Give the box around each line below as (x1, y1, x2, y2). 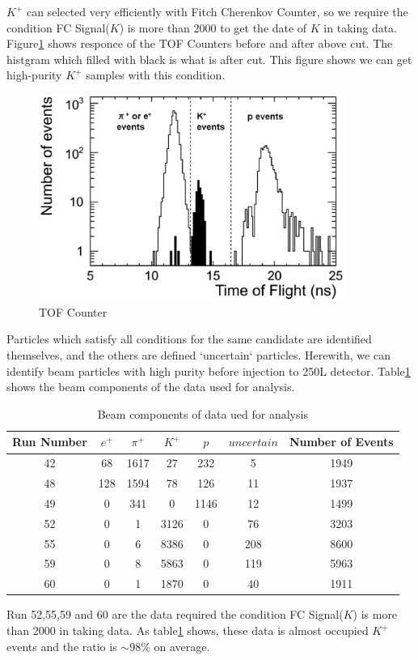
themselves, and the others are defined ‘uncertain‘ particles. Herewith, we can (6, 347, 391, 364)
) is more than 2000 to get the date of (119, 19, 307, 36)
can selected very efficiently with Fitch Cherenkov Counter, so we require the (26, 3, 408, 19)
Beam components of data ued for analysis (97, 405, 308, 422)
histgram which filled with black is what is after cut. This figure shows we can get (6, 50, 412, 67)
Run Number (12, 433, 87, 450)
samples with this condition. (86, 66, 226, 83)
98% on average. (129, 637, 210, 654)
